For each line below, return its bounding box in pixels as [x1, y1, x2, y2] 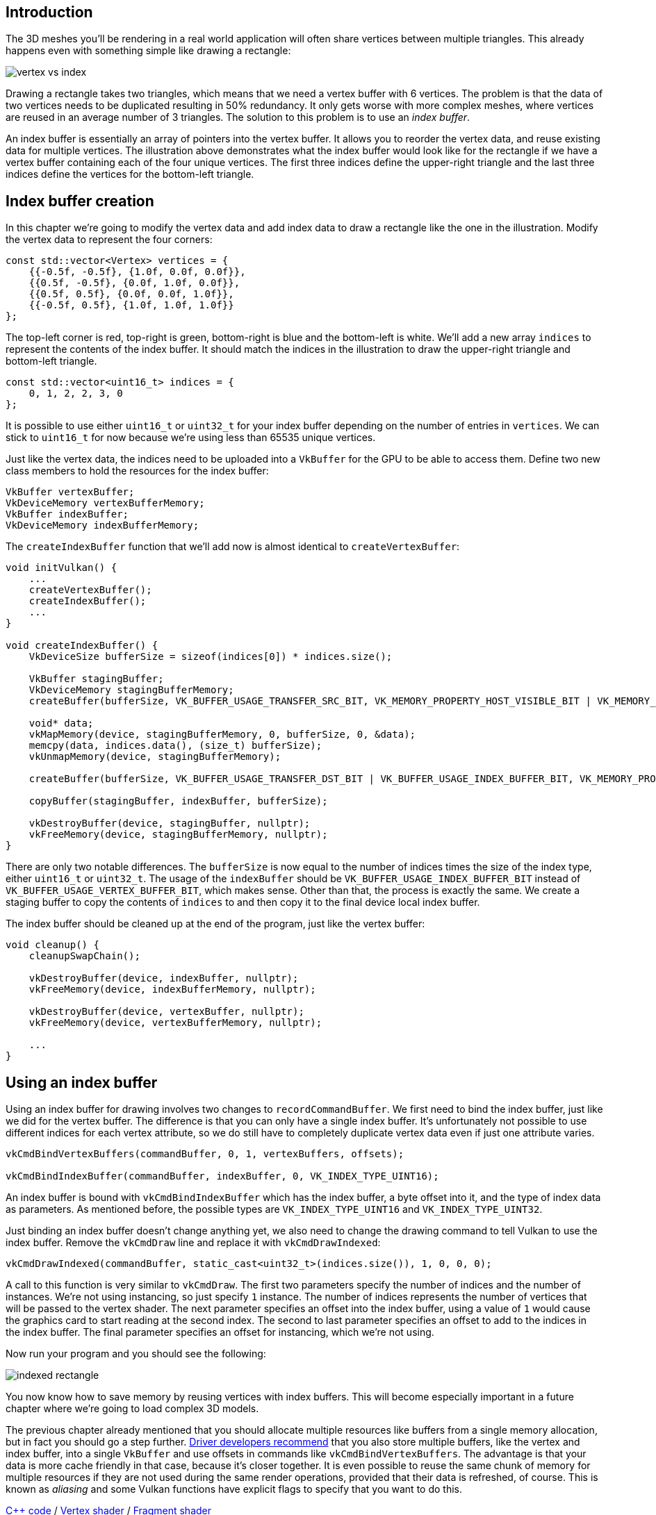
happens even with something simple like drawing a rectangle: [6, 44, 291, 57]
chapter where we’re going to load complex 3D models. [6, 1402, 259, 1415]
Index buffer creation [6, 192, 154, 210]
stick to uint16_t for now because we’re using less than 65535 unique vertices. [6, 431, 376, 444]
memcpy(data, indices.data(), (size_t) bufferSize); [28, 740, 322, 752]
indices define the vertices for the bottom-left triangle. [6, 168, 254, 181]
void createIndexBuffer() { [6, 640, 158, 652]
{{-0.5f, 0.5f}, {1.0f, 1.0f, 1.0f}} [28, 299, 234, 311]
